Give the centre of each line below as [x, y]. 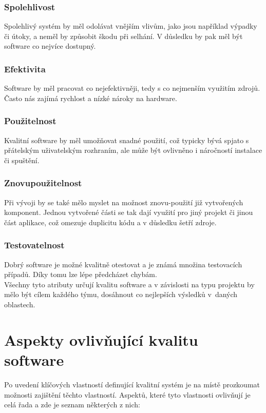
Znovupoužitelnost [43, 183]
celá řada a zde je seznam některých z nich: [72, 405]
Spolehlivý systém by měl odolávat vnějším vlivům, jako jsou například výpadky [131, 26]
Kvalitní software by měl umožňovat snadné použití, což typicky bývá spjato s [127, 140]
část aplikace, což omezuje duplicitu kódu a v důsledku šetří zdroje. [110, 222]
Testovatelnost [34, 245]
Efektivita [25, 68]
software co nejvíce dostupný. [50, 46]
